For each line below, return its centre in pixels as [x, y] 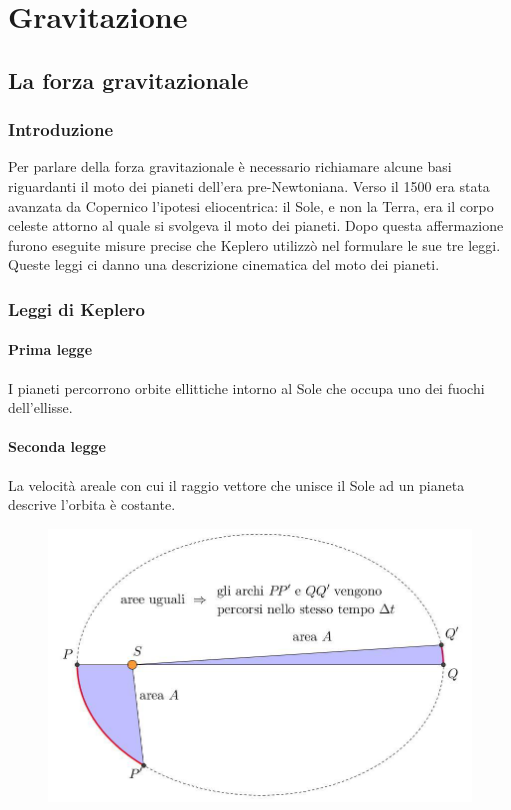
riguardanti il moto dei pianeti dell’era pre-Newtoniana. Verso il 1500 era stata [249, 185]
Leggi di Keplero [76, 308]
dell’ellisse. [40, 407]
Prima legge [50, 349]
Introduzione [61, 129]
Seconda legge [57, 446]
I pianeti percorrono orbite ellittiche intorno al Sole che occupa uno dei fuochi [246, 387]
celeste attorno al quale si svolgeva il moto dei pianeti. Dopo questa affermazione [256, 225]
